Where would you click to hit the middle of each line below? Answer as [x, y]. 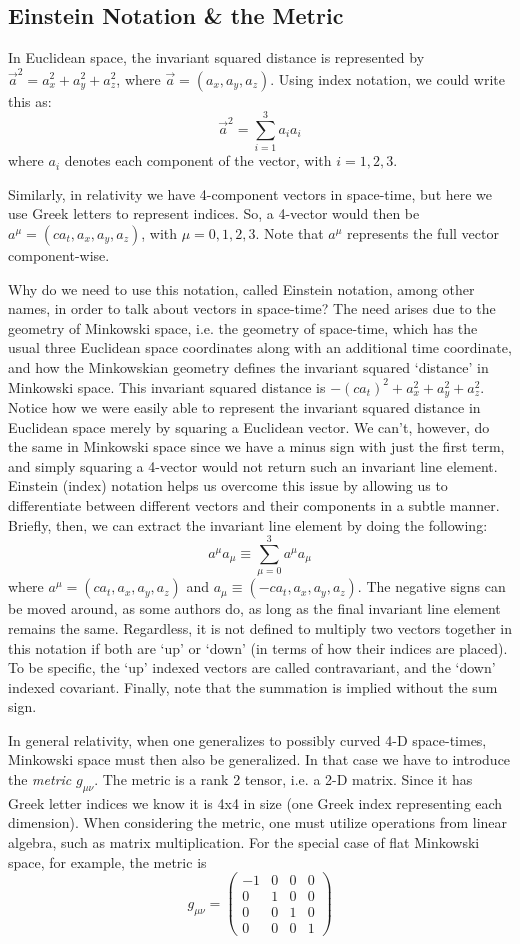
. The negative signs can [431, 586]
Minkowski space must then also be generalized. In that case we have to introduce [259, 759]
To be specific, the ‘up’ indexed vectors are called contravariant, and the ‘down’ [252, 667]
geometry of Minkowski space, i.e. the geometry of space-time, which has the [243, 327]
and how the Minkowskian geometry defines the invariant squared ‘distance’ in [248, 366]
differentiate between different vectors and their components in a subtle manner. [254, 505]
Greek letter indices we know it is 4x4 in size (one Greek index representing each [255, 802]
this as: [30, 100]
